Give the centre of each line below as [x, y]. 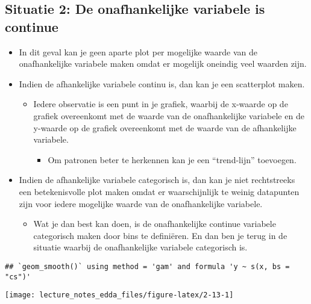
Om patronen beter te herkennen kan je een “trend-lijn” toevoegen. [172, 159]
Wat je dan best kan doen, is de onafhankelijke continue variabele [155, 224]
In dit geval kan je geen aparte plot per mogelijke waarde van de [138, 51]
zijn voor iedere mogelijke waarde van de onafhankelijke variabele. [141, 203]
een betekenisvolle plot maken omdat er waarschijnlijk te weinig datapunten [159, 191]
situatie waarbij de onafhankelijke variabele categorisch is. [140, 247]
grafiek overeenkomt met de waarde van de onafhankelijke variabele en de [169, 115]
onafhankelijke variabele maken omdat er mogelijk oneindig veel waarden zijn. [163, 64]
